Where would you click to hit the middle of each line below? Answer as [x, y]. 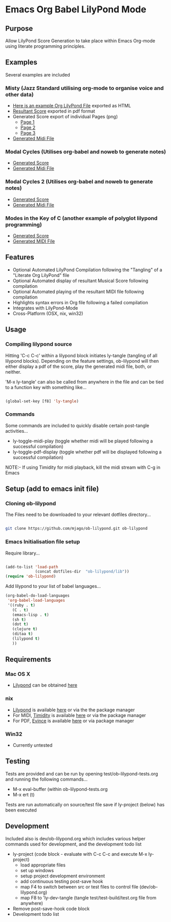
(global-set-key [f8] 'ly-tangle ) [42, 401]
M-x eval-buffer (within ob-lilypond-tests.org [60, 789]
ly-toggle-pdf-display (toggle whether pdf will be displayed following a [87, 452]
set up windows [37, 870]
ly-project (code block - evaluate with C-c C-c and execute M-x [80, 854]
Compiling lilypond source [39, 344]
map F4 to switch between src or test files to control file [79, 887]
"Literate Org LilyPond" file [41, 275]
